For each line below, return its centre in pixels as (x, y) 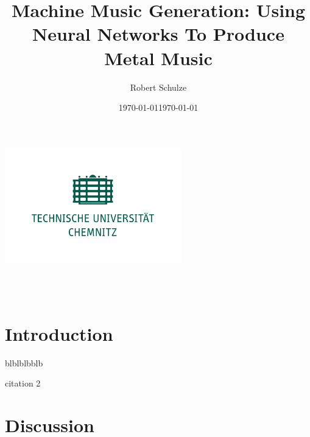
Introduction (59, 333)
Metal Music (158, 58)
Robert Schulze (158, 87)
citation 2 (23, 383)
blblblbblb (24, 362)
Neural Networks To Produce (158, 34)
